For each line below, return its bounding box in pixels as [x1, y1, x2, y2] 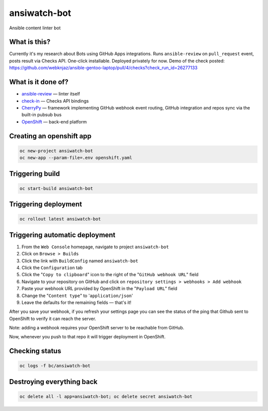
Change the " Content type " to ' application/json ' [21, 293, 134, 299]
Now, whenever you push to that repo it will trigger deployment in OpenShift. [9, 334, 166, 340]
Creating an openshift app [9, 132, 92, 140]
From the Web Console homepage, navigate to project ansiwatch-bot [21, 244, 169, 250]
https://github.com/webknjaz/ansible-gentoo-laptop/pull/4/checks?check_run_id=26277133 [9, 65, 198, 71]
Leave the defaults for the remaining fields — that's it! [21, 299, 132, 306]
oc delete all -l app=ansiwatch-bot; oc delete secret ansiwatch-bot [19, 394, 193, 400]
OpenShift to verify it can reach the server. [9, 315, 96, 321]
